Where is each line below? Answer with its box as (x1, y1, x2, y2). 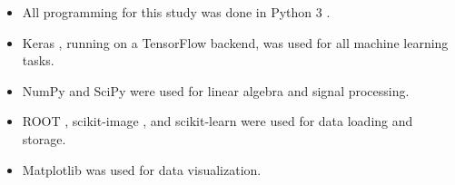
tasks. (22, 51, 54, 70)
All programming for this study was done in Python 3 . (22, 3, 331, 21)
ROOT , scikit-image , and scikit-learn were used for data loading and (22, 112, 413, 131)
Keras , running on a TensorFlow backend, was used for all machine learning (22, 33, 449, 52)
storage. (22, 129, 66, 148)
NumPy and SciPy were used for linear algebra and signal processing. (22, 81, 410, 100)
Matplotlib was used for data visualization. (22, 160, 262, 179)
